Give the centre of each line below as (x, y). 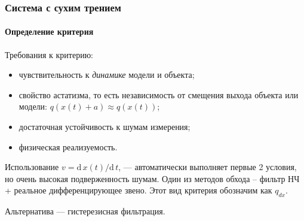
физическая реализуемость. (68, 146)
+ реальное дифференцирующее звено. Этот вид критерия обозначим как (139, 190)
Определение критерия (49, 31)
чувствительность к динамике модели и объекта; (107, 75)
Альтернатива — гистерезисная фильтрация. (85, 211)
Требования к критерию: (49, 54)
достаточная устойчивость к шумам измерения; (105, 127)
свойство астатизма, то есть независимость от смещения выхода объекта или (159, 94)
